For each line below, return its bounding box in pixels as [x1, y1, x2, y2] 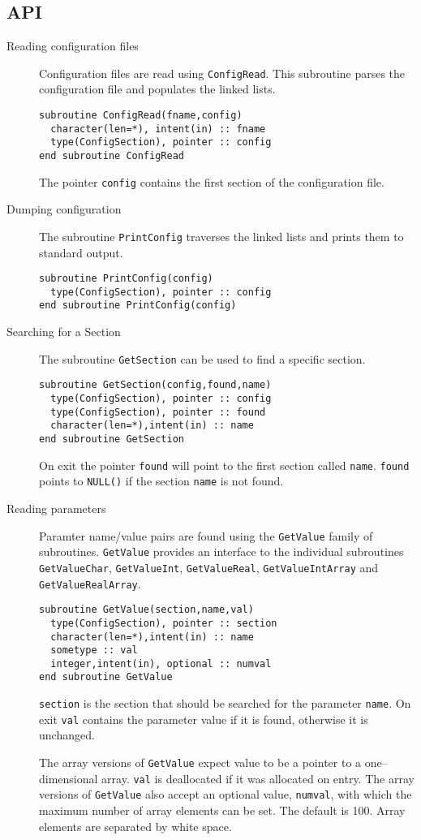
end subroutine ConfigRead [39, 150, 184, 162]
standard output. [39, 243, 123, 261]
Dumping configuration [6, 200, 122, 218]
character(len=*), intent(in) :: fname [50, 123, 266, 135]
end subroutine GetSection [39, 433, 184, 446]
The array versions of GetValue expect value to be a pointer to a [39, 754, 362, 771]
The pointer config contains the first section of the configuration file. [39, 173, 384, 190]
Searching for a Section [6, 323, 121, 340]
